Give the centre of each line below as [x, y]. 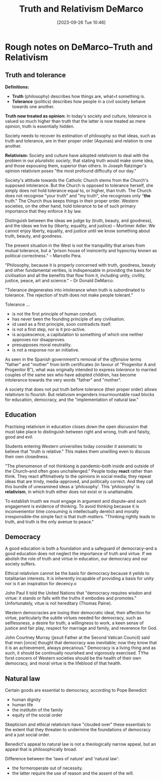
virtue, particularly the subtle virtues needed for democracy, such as [73, 618]
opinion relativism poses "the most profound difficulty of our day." [71, 171]
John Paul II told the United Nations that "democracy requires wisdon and [78, 593]
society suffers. [21, 564]
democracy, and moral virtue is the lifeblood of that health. [63, 663]
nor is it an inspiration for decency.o [41, 584]
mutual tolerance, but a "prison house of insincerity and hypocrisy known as [81, 250]
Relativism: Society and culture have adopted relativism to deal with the [77, 155]
